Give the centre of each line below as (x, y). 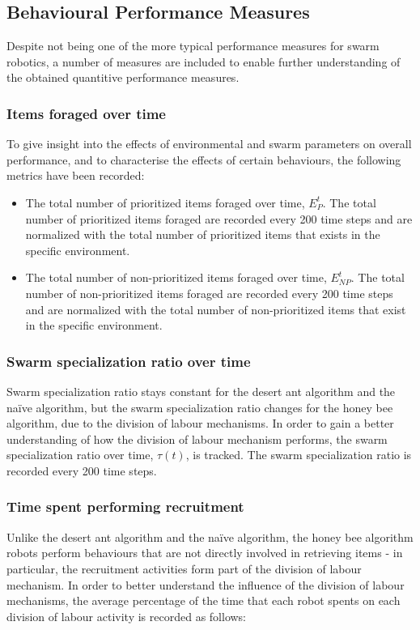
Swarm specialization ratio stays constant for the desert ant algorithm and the (201, 391)
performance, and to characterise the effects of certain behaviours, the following (204, 159)
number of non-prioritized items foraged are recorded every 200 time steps (209, 293)
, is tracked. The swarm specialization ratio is (299, 455)
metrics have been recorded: (76, 175)
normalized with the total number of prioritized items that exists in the (203, 234)
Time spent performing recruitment (125, 507)
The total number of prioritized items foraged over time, (165, 202)
